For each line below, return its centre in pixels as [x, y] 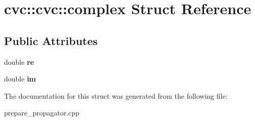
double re [19, 62]
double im [20, 79]
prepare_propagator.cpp [42, 113]
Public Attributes [51, 40]
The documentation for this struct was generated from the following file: [116, 95]
